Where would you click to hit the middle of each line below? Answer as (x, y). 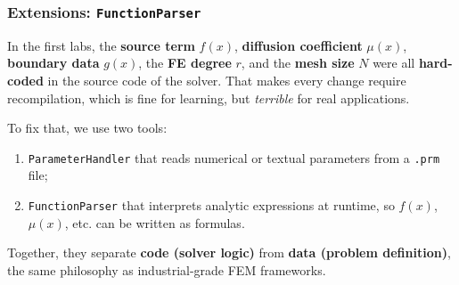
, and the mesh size (298, 63)
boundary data (53, 63)
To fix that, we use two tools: (87, 128)
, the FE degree (185, 63)
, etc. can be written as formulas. (155, 222)
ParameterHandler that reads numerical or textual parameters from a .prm (234, 157)
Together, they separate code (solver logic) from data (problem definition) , (229, 252)
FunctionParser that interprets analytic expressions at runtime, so (211, 205)
